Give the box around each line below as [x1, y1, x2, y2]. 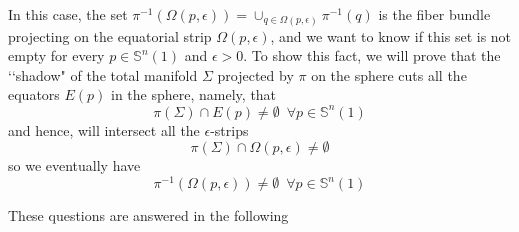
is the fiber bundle [378, 4, 491, 24]
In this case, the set [8, 4, 128, 24]
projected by [217, 64, 294, 85]
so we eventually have [8, 155, 141, 176]
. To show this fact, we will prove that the [243, 45, 501, 66]
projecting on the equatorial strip [8, 25, 212, 46]
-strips [210, 119, 249, 140]
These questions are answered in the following [8, 205, 289, 226]
